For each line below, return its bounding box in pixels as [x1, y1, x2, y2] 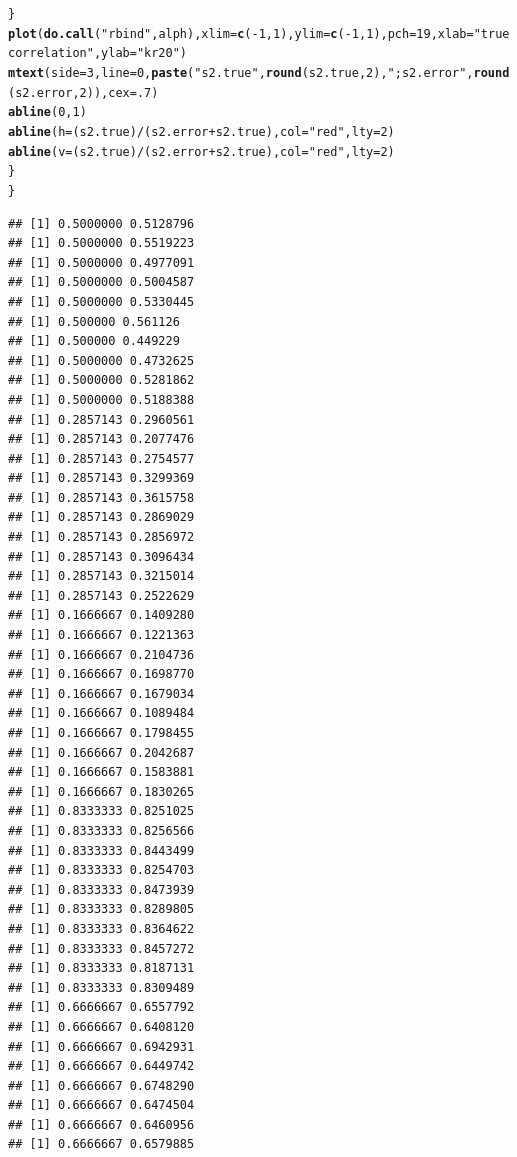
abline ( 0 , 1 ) [8, 105, 87, 120]
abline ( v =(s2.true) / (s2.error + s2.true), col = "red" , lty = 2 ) [8, 144, 395, 159]
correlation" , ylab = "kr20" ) [8, 46, 188, 61]
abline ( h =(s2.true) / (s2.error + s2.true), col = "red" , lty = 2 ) [8, 124, 395, 139]
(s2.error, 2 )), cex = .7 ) [8, 85, 159, 100]
